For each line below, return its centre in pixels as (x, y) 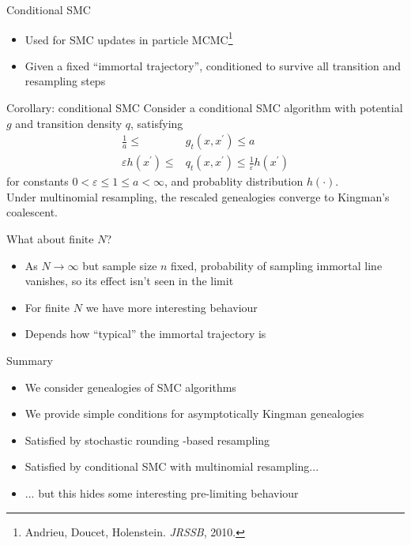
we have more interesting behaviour (172, 307)
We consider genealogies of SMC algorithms (130, 387)
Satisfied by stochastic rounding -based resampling (147, 440)
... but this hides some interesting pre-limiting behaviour (162, 493)
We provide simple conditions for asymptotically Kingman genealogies (194, 413)
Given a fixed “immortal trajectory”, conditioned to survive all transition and (213, 65)
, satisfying (157, 123)
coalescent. (32, 212)
